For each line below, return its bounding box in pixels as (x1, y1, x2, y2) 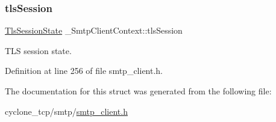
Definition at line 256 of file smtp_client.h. (5, 64, 163, 77)
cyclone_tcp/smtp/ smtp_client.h (5, 105, 128, 117)
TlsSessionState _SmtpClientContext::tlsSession (5, 24, 183, 37)
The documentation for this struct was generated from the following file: (5, 85, 272, 97)
